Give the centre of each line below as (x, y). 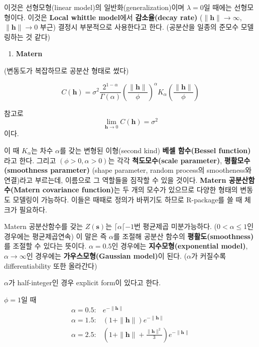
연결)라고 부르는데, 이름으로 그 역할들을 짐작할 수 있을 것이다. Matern (115, 180)
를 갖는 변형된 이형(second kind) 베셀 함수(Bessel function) (155, 150)
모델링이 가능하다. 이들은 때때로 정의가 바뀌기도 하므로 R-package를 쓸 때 (127, 199)
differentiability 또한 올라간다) (51, 265)
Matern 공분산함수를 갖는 (44, 226)
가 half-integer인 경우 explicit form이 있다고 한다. (85, 282)
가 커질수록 (209, 255)
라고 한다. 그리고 (30, 160)
